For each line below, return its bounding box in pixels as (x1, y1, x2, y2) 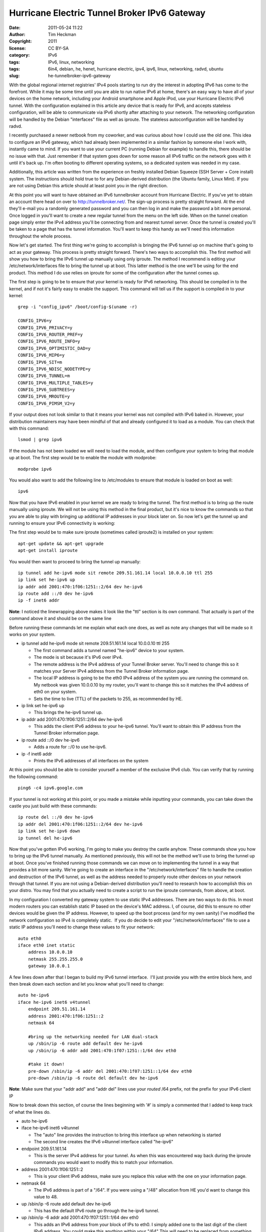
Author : (9, 31, 26, 37)
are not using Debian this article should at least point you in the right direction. (9, 183, 168, 189)
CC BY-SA (48, 45, 69, 51)
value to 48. (33, 1194, 58, 1200)
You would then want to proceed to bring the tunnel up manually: (9, 558, 141, 564)
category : (9, 52, 30, 58)
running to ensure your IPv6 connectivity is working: (9, 520, 115, 526)
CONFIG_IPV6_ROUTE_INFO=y (18, 339, 81, 344)
